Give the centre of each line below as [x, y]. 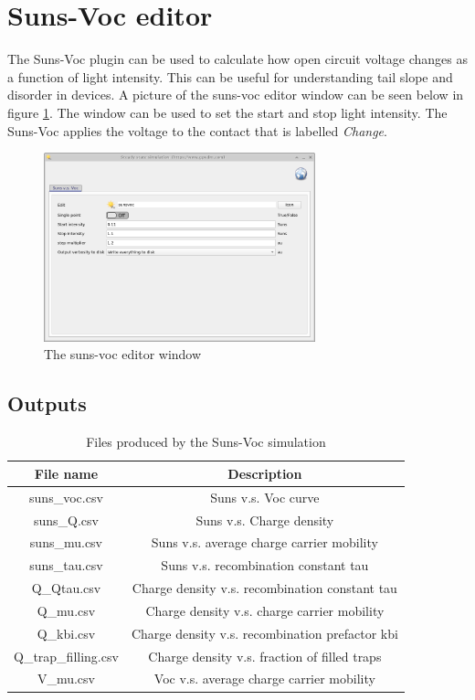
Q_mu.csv [66, 610]
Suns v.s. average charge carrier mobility [264, 542]
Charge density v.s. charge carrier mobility [265, 610]
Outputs [47, 403]
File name [66, 473]
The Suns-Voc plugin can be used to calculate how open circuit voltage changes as [237, 59]
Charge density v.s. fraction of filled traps [265, 656]
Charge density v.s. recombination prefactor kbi [264, 633]
